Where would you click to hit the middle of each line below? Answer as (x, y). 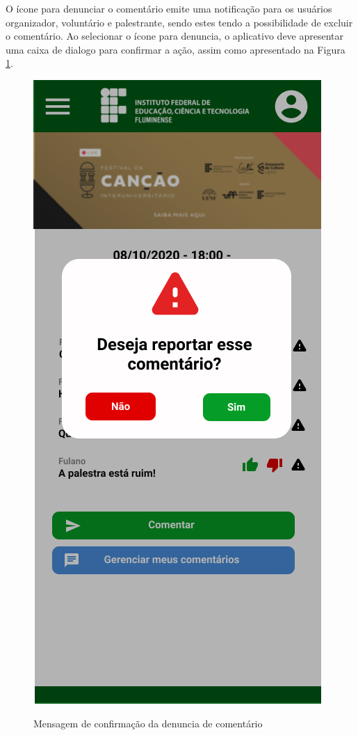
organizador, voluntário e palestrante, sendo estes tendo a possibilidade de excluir (179, 22)
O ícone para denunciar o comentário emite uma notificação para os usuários (169, 8)
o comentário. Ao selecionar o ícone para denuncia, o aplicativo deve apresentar (175, 36)
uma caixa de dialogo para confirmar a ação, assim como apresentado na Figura (176, 49)
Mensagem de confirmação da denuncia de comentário (148, 723)
